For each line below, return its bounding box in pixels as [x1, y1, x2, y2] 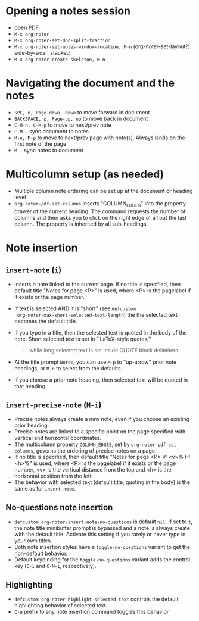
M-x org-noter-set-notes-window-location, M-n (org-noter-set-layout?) [14, 43, 191, 50]
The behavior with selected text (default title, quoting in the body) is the [14, 479, 191, 486]
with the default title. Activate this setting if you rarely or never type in [14, 531, 186, 538]
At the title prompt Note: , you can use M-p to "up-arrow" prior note [14, 358, 177, 366]
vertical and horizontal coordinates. [14, 435, 102, 442]
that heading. [14, 382, 47, 389]
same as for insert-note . [14, 485, 76, 492]
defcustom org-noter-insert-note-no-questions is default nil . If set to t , [14, 518, 193, 525]
